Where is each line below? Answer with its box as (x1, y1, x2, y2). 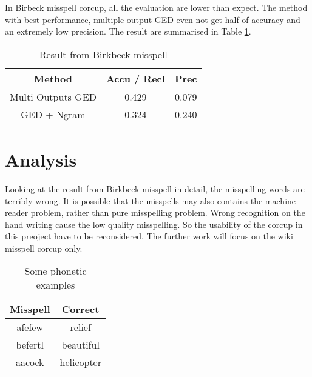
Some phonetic (24, 264, 87, 278)
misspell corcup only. (5, 241, 83, 254)
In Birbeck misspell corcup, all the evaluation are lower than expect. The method (5, 1, 308, 13)
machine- (265, 194, 299, 207)
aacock (15, 355, 44, 370)
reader (5, 206, 29, 219)
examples (36, 278, 75, 292)
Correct (62, 302, 100, 316)
